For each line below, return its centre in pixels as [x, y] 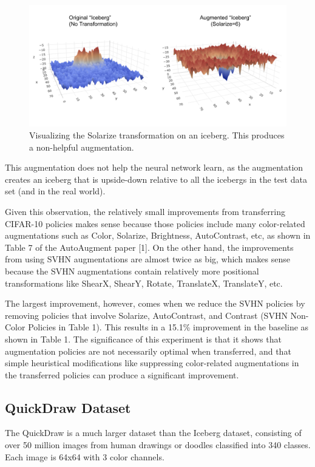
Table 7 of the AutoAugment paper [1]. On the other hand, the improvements [149, 247]
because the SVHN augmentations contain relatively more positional [132, 271]
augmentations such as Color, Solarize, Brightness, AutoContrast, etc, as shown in [158, 235]
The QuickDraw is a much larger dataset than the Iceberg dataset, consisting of [153, 433]
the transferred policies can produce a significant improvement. [122, 374]
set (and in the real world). [55, 191]
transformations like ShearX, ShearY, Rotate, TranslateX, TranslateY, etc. [144, 283]
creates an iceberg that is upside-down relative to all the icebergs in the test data [156, 179]
